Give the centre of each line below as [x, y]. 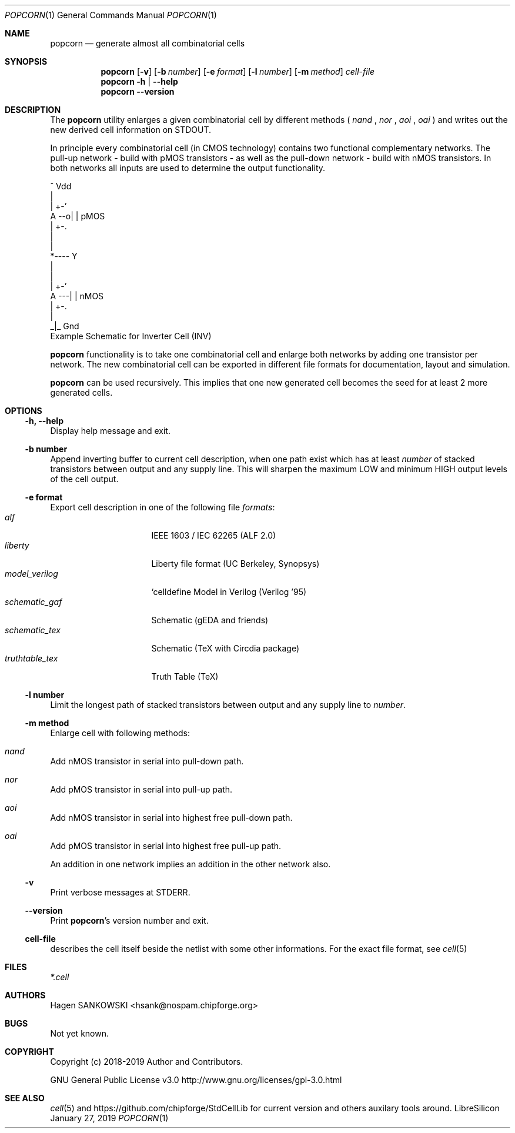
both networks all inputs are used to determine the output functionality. [188, 168]
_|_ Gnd [65, 326]
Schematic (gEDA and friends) [210, 620]
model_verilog [31, 574]
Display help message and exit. [110, 431]
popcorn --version [138, 91]
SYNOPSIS [26, 61]
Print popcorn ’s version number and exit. [129, 920]
